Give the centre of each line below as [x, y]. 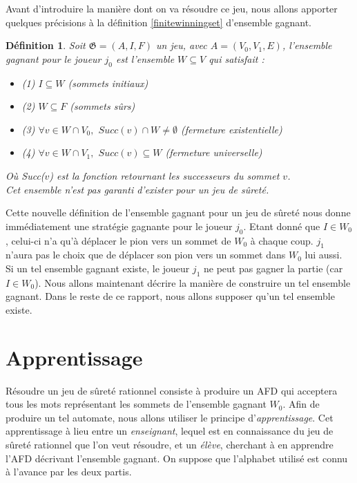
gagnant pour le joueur [54, 58]
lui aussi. [324, 255]
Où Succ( [25, 175]
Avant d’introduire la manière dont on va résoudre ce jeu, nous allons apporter [172, 8]
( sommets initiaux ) [108, 83]
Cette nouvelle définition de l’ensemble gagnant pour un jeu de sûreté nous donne [178, 212]
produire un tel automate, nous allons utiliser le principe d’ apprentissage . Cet [170, 417]
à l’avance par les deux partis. [69, 472]
